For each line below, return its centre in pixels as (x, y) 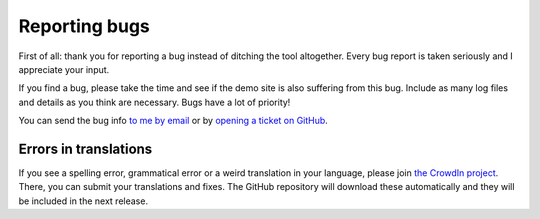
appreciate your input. (64, 69)
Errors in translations (85, 148)
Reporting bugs (84, 26)
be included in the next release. (83, 201)
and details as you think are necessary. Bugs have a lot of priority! (154, 102)
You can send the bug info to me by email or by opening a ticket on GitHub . (173, 121)
